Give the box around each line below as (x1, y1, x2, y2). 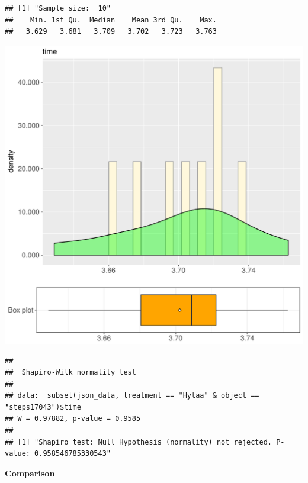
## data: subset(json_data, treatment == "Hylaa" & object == (5, 391, 259, 400)
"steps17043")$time (5, 402, 81, 411)
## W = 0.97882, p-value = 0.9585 (5, 414, 141, 423)
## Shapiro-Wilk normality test (5, 368, 136, 376)
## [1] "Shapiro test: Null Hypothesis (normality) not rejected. (5, 437, 272, 446)
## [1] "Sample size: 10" (5, 4, 111, 12)
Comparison (5, 466, 55, 479)
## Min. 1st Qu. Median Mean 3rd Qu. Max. (5, 15, 217, 24)
